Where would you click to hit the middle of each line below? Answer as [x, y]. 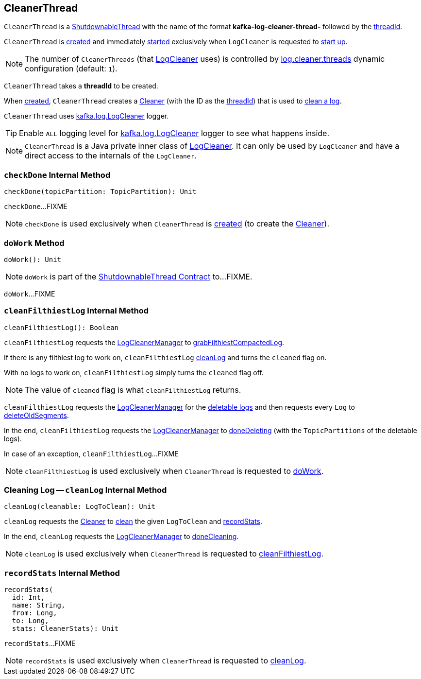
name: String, [39, 605]
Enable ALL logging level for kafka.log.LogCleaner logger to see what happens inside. [174, 133]
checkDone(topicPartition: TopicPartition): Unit [100, 192]
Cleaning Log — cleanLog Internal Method [85, 490]
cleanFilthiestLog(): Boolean [61, 327]
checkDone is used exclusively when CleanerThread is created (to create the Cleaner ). [177, 224]
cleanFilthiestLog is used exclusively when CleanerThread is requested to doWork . [174, 471]
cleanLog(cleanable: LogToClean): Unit [80, 507]
